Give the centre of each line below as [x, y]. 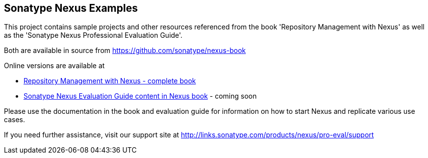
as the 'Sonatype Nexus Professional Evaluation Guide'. [93, 35]
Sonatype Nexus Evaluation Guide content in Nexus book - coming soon [140, 96]
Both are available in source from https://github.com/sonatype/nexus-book [125, 51]
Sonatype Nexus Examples [71, 8]
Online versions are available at [54, 66]
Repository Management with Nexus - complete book [110, 81]
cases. [14, 120]
